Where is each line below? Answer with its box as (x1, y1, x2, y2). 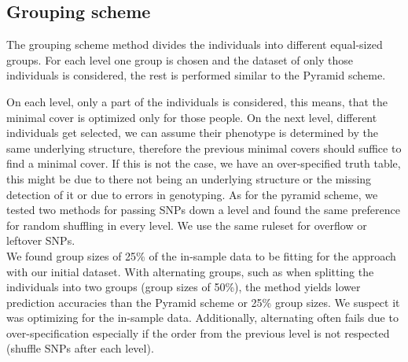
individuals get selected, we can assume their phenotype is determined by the (6, 124, 378, 141)
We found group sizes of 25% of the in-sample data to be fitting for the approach (6, 247, 396, 264)
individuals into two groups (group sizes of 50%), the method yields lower (6, 279, 361, 295)
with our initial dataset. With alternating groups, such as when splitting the (6, 263, 374, 279)
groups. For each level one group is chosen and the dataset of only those (6, 51, 353, 68)
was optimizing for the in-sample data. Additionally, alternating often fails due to (6, 309, 399, 326)
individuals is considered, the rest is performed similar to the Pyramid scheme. (6, 67, 386, 83)
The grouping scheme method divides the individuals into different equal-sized (6, 36, 383, 53)
